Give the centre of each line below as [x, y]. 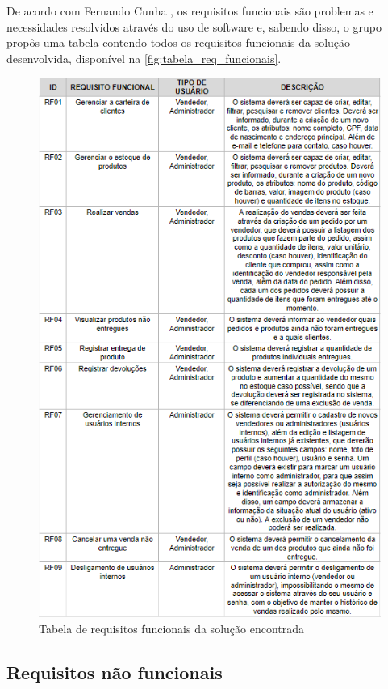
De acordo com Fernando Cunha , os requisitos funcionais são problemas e [190, 11]
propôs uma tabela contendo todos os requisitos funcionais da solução [179, 42]
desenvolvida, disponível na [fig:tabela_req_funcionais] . [144, 58]
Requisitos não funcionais [115, 672]
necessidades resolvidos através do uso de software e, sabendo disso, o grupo [194, 26]
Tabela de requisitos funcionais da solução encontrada [172, 628]
